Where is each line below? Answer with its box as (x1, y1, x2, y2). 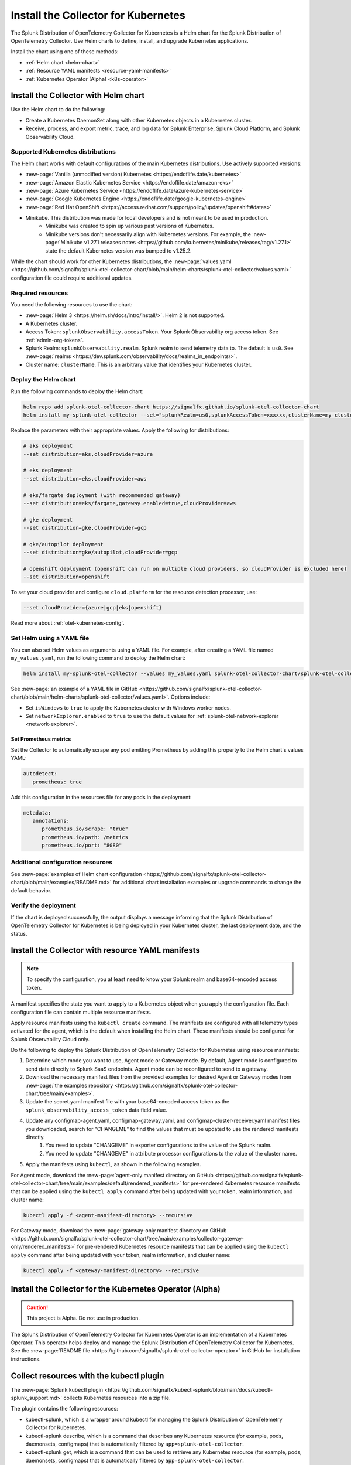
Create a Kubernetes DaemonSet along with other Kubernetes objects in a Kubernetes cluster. (25, 117, 252, 124)
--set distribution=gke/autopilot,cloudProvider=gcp (23, 549, 178, 556)
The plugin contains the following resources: (11, 1405, 118, 1412)
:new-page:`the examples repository (25, 1082, 113, 1089)
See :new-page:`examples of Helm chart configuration (11, 870, 142, 877)
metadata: (23, 809, 51, 816)
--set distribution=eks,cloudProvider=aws (23, 475, 147, 482)
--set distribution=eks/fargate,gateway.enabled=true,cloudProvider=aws (23, 500, 236, 506)
